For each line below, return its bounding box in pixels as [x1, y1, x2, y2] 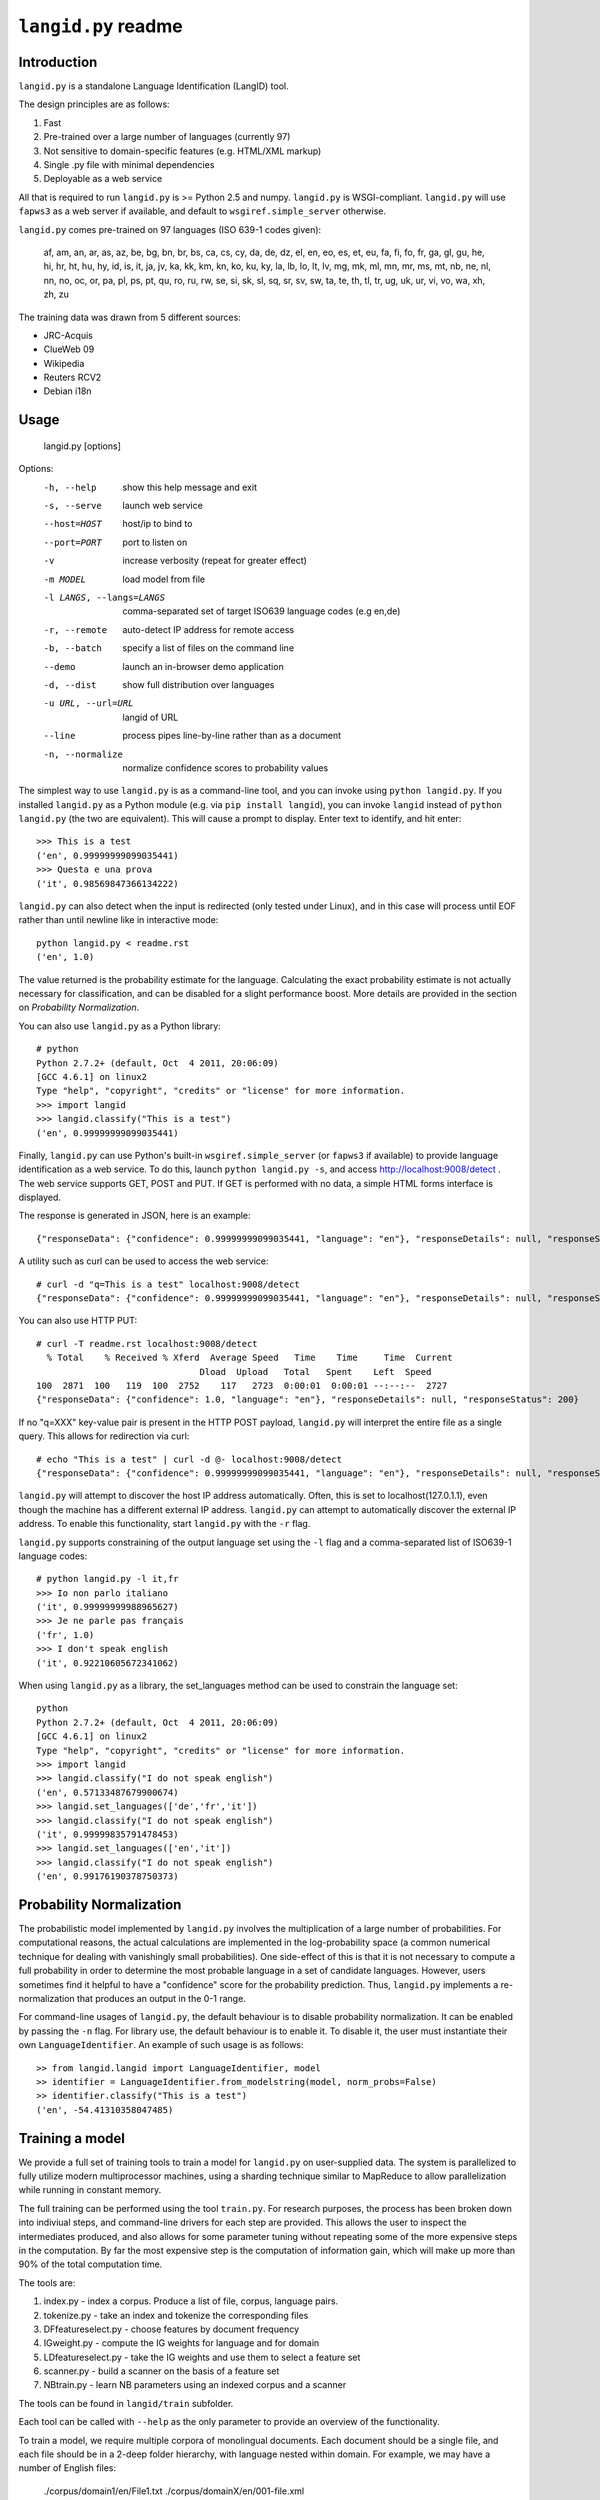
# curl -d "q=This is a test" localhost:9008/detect [36, 1278, 300, 1290]
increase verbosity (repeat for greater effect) [122, 555, 307, 567]
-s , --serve [43, 500, 102, 512]
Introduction [18, 53, 98, 70]
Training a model [18, 2130, 125, 2147]
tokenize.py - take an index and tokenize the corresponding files [43, 2309, 309, 2321]
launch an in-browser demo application [122, 660, 284, 672]
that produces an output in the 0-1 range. [76, 1992, 247, 2004]
